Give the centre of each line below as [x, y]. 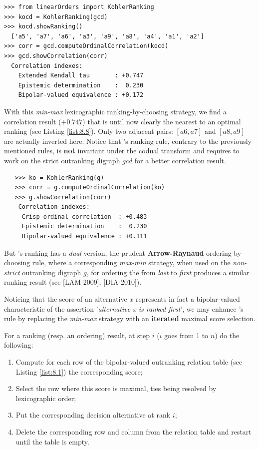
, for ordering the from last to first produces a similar [168, 272]
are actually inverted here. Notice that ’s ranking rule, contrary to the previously [128, 141]
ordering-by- [225, 252]
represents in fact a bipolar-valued [188, 299]
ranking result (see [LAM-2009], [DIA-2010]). [73, 282]
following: [19, 345]
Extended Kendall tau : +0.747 [81, 76]
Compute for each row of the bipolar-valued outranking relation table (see [129, 362]
